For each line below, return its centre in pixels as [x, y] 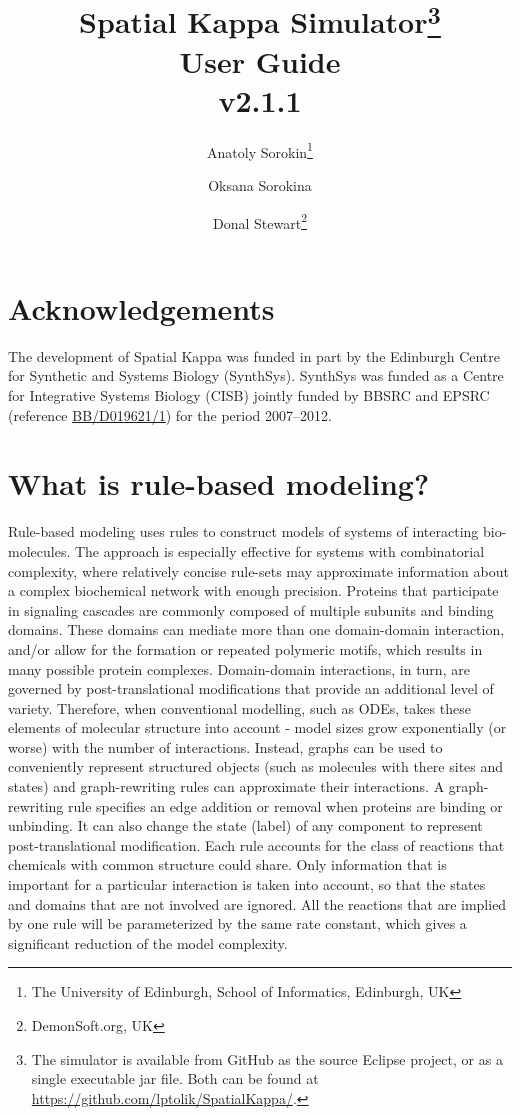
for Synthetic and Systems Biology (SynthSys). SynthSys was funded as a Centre [256, 375]
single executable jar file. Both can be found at [175, 1078]
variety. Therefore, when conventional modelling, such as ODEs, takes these [239, 707]
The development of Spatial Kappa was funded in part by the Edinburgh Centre [254, 355]
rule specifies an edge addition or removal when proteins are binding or [285, 805]
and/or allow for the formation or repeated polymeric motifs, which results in [245, 648]
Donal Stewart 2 [260, 221]
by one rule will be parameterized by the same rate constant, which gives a [237, 923]
